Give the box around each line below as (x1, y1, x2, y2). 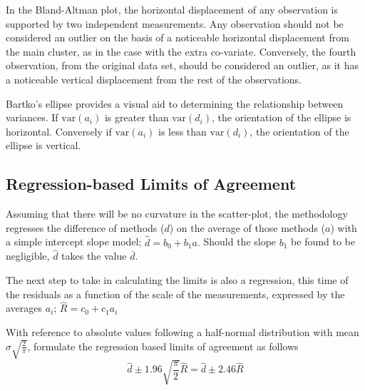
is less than (158, 123, 207, 138)
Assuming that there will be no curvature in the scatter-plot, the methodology (6, 206, 348, 221)
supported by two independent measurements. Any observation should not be (6, 16, 344, 31)
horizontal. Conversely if (6, 123, 112, 138)
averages (6, 300, 43, 315)
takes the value (61, 248, 127, 263)
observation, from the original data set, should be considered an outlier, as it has (6, 58, 359, 73)
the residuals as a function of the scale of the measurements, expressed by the (6, 286, 345, 301)
